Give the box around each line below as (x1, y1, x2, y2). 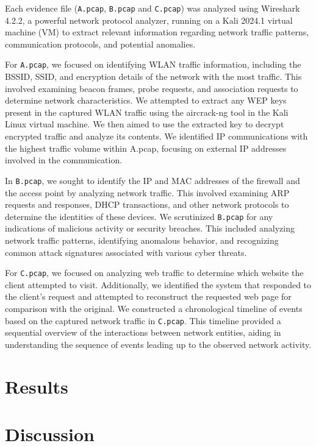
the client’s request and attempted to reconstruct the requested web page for (5, 290, 292, 303)
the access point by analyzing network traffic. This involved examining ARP (5, 186, 290, 199)
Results (5, 373, 68, 398)
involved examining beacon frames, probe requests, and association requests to (5, 82, 298, 94)
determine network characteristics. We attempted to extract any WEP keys (5, 94, 287, 107)
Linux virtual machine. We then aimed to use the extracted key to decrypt (5, 118, 284, 130)
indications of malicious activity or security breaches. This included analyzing (5, 222, 295, 235)
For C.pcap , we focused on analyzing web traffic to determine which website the (5, 266, 304, 279)
